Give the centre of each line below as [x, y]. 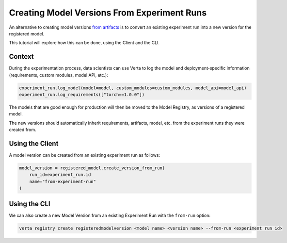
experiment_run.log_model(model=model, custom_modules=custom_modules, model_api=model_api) [133, 88]
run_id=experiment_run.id [60, 175]
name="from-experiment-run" [63, 181]
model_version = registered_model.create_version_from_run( [92, 168]
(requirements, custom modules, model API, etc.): [59, 75]
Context [21, 57]
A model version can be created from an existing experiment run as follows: [84, 155]
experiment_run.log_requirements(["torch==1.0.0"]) [82, 95]
